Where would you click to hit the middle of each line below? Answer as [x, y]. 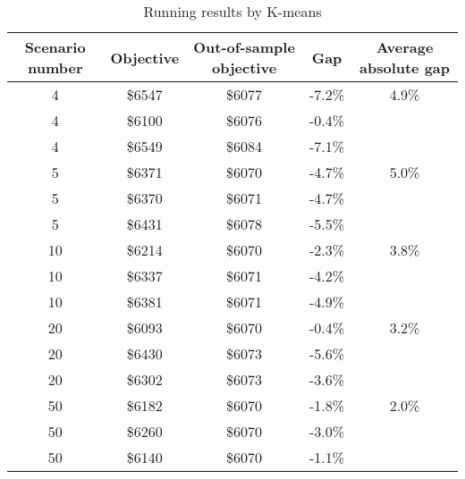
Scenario [55, 47]
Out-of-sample [244, 47]
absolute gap [405, 67]
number [55, 67]
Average [405, 47]
